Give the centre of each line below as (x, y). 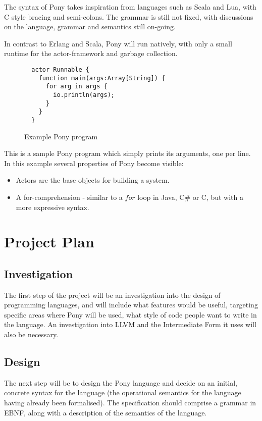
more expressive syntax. (53, 207)
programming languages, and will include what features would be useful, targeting (131, 305)
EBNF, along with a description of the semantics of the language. (106, 412)
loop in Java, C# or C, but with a (191, 197)
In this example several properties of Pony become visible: (94, 163)
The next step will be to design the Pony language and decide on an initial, (121, 382)
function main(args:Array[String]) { (102, 78)
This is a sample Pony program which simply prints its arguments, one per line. (127, 153)
